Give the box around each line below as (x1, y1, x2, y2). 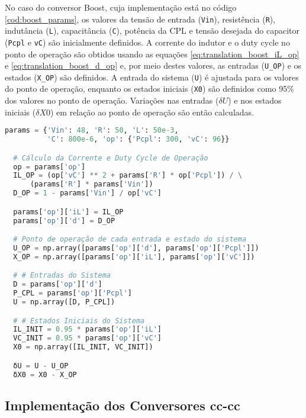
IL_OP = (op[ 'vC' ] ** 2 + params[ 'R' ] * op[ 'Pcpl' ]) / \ (13, 171, 243, 180)
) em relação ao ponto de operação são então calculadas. (50, 105, 254, 118)
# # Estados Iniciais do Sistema (13, 316, 145, 325)
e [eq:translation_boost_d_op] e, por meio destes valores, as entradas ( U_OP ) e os (5, 59, 302, 72)
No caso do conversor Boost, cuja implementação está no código (5, 1, 237, 13)
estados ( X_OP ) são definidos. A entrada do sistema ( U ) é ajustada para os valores (5, 70, 299, 83)
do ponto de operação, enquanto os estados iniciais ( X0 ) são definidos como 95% (5, 82, 294, 95)
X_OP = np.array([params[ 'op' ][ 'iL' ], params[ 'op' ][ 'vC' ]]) (13, 252, 255, 261)
